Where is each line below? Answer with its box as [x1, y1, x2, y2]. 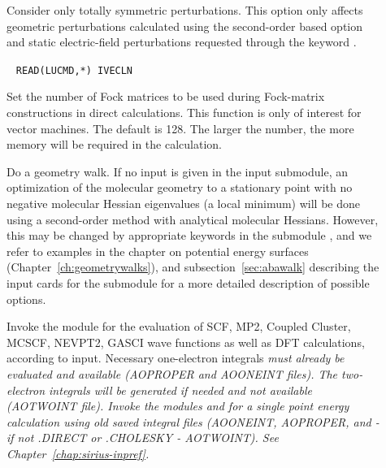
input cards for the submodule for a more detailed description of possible [7, 274, 370, 291]
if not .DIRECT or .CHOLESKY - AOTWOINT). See [7, 429, 279, 446]
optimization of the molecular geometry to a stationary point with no [7, 179, 353, 196]
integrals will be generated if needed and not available [49, 381, 312, 398]
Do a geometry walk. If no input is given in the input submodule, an [7, 162, 349, 180]
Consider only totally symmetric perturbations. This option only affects [7, 2, 363, 18]
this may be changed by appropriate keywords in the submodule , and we [7, 227, 372, 244]
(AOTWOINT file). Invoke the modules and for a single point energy [7, 397, 349, 414]
